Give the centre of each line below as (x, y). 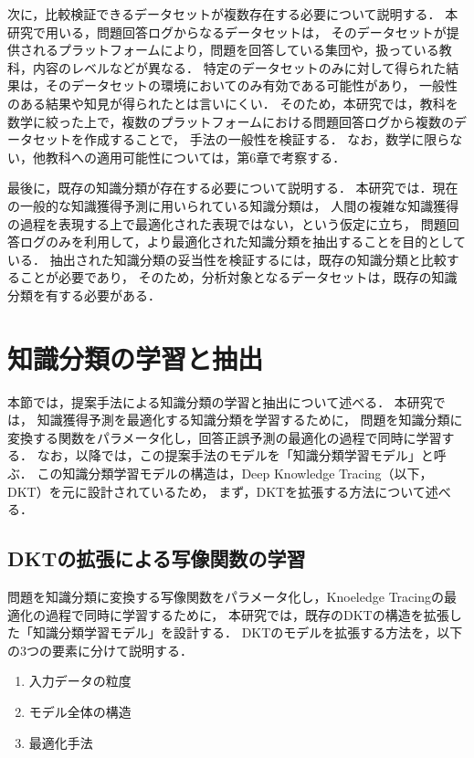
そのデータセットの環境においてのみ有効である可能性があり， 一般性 (252, 85)
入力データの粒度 (80, 681)
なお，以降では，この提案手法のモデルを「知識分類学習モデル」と (235, 455)
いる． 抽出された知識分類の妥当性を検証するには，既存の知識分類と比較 (227, 259)
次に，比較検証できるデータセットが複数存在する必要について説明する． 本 (233, 14)
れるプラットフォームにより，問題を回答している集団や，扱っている (236, 50)
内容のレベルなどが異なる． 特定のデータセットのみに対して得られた (239, 67)
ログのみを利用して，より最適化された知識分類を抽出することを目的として (242, 242)
